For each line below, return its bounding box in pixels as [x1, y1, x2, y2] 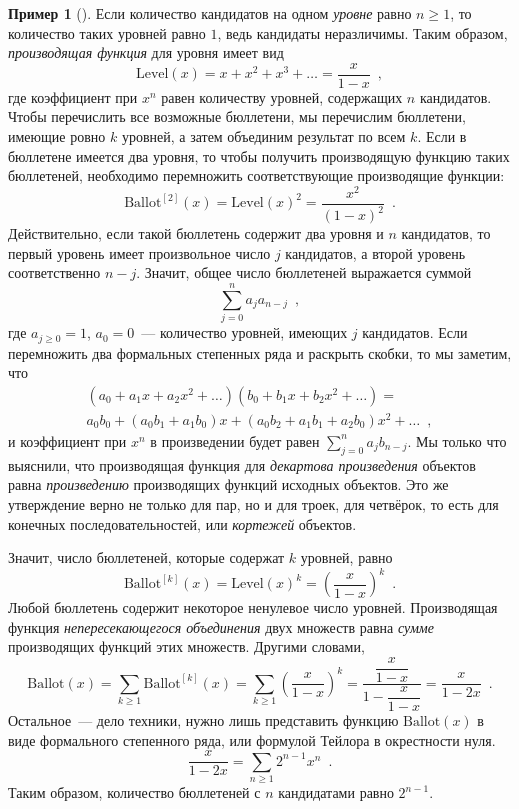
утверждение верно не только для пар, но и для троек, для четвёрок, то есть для [8, 493, 499, 514]
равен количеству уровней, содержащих [161, 86, 403, 107]
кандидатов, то [401, 223, 491, 244]
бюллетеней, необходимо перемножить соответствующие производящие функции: [8, 165, 505, 186]
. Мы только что [407, 430, 507, 451]
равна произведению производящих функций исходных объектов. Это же [8, 474, 449, 495]
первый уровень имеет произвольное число [8, 242, 271, 263]
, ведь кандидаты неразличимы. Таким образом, [217, 22, 508, 43]
